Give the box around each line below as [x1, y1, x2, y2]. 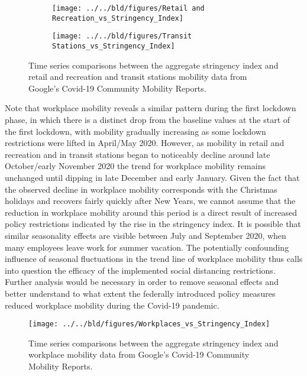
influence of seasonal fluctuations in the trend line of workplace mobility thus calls [5, 252, 303, 265]
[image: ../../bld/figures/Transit [52, 32, 192, 41]
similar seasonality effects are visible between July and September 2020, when [5, 229, 286, 241]
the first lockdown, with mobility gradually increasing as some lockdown [5, 125, 266, 137]
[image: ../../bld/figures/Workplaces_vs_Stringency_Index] [28, 320, 270, 329]
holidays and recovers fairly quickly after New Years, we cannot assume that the [5, 195, 296, 207]
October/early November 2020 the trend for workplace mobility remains [5, 160, 266, 172]
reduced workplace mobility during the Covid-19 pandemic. [5, 299, 219, 311]
